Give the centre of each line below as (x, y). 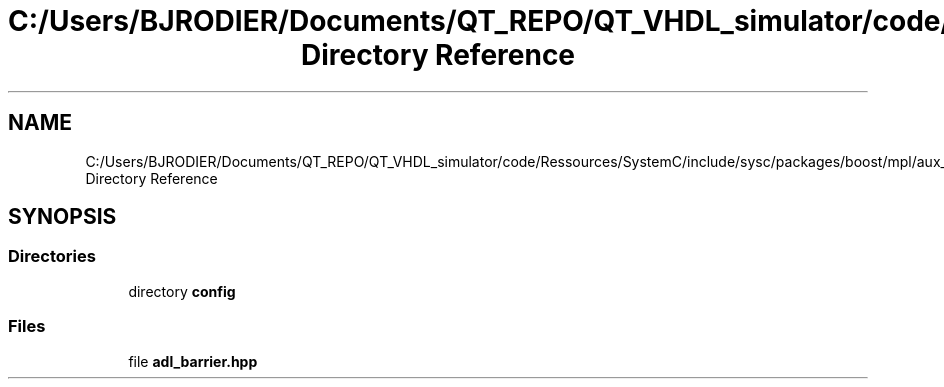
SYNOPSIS (62, 217)
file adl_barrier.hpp (193, 361)
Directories (52, 256)
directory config (182, 291)
